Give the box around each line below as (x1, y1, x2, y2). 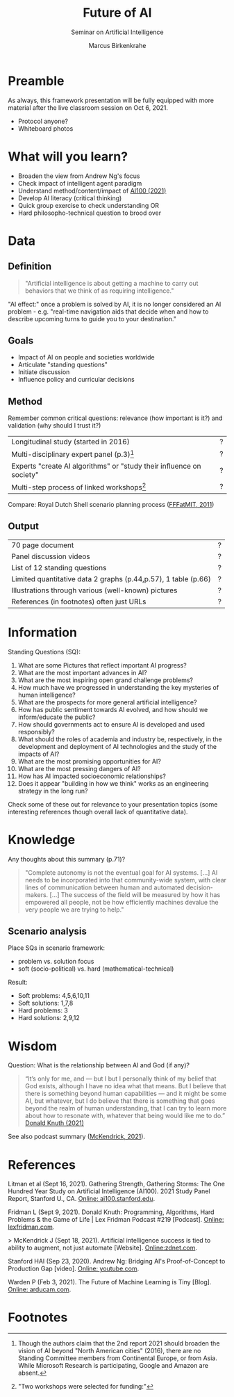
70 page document (11, 540, 74, 550)
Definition (8, 261, 51, 273)
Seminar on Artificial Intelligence (71, 28, 164, 36)
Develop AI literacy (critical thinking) (17, 193, 122, 202)
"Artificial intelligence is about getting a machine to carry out (24, 279, 199, 287)
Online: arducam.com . (8, 1285, 72, 1294)
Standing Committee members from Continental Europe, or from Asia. (17, 1354, 217, 1362)
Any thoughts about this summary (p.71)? (8, 855, 126, 863)
